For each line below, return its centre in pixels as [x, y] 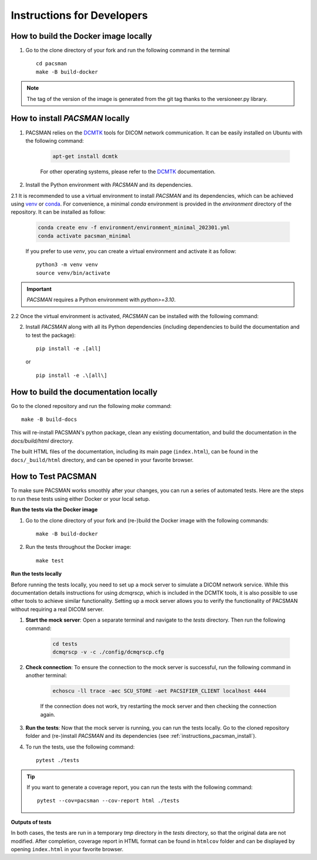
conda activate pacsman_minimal [85, 236]
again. [48, 714]
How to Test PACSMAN [54, 476]
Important [39, 289]
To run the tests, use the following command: [80, 747]
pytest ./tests [58, 760]
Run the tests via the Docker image [54, 510]
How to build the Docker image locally [82, 36]
